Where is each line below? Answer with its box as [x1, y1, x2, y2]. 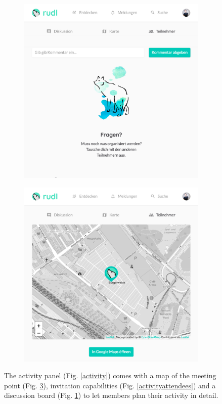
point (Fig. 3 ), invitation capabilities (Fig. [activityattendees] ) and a [4, 380, 216, 390]
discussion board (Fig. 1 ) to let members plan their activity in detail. [4, 390, 218, 400]
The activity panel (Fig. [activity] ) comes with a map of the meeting [4, 370, 216, 381]
